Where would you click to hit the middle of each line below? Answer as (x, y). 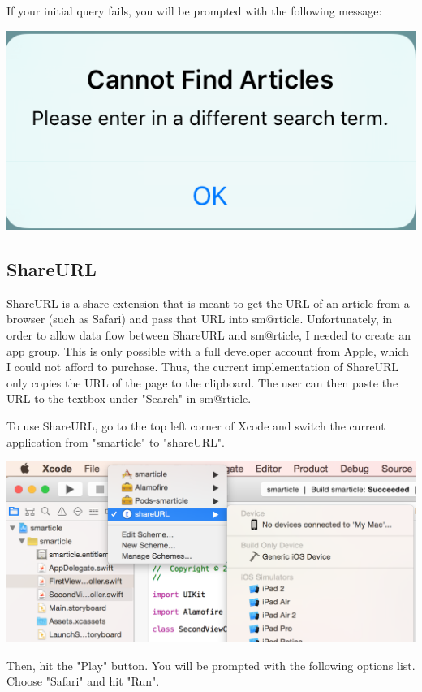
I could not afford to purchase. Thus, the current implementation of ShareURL (202, 367)
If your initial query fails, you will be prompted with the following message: (194, 11)
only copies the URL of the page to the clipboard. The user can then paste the (202, 382)
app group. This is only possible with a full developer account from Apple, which (208, 350)
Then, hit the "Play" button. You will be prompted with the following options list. (211, 665)
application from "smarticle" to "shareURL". (116, 441)
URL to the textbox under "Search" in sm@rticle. (129, 398)
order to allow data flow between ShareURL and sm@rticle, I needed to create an (209, 335)
